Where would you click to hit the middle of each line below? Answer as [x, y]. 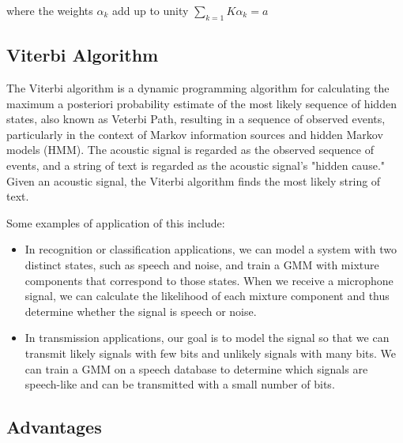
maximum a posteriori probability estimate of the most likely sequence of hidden [201, 103]
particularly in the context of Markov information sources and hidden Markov [195, 134]
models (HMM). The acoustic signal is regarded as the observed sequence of [190, 150]
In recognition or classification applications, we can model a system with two [211, 249]
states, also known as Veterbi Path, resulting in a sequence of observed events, [196, 119]
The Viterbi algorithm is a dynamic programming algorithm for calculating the [198, 88]
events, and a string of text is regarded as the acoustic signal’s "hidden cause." [196, 165]
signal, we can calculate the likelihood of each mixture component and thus [207, 296]
